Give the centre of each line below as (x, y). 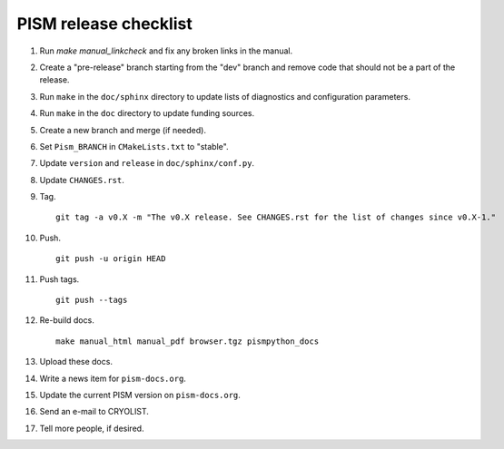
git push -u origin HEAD (111, 259)
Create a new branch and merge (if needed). (123, 130)
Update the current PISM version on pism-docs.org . (140, 395)
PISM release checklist (104, 24)
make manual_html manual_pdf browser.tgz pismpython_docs (188, 341)
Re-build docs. (67, 320)
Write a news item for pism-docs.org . (113, 378)
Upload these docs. (76, 362)
